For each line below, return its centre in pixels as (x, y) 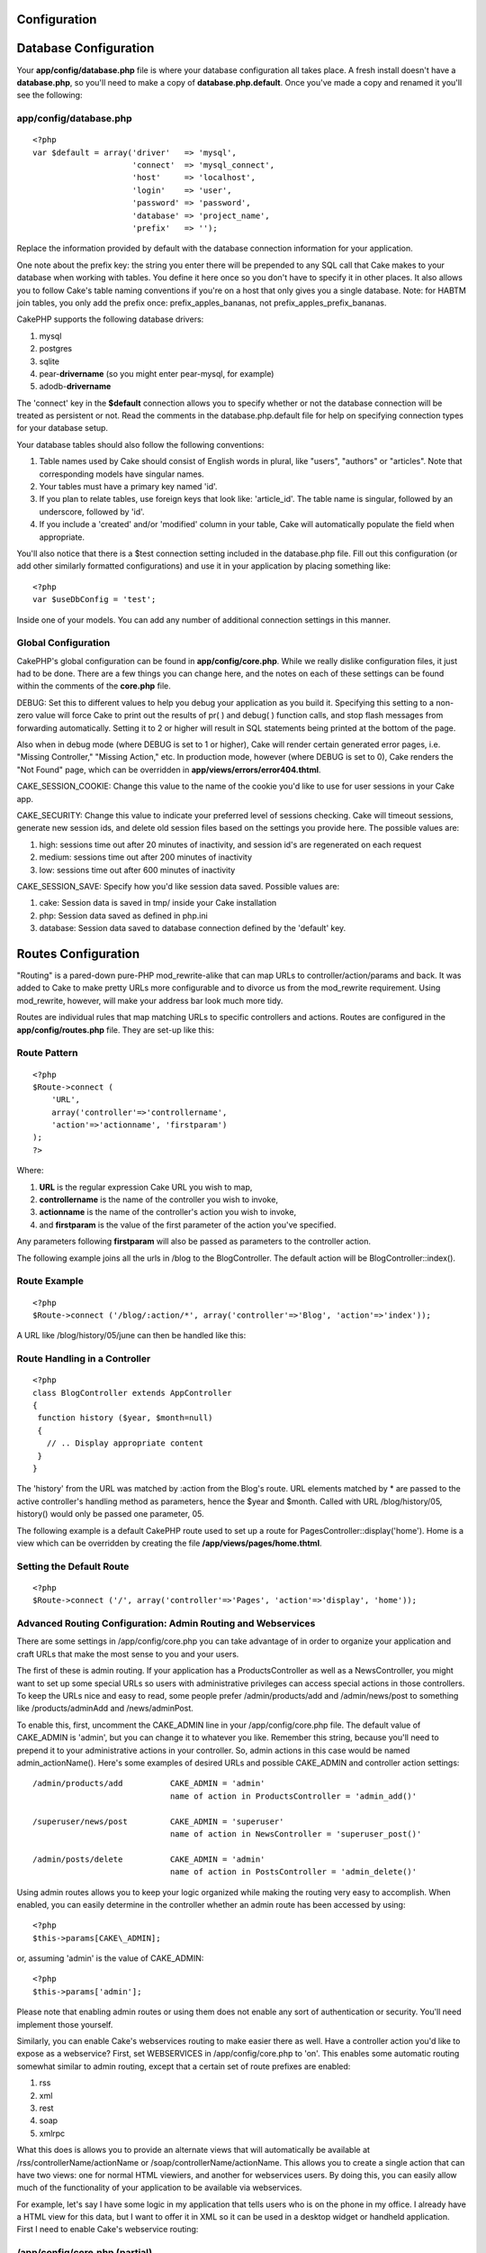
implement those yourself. (65, 2024)
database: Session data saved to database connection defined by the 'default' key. (193, 928)
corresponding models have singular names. (121, 474)
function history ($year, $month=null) (125, 1418)
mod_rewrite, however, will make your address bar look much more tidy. (150, 1000)
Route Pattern (47, 1053)
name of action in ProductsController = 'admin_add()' (293, 1796)
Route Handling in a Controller (84, 1359)
